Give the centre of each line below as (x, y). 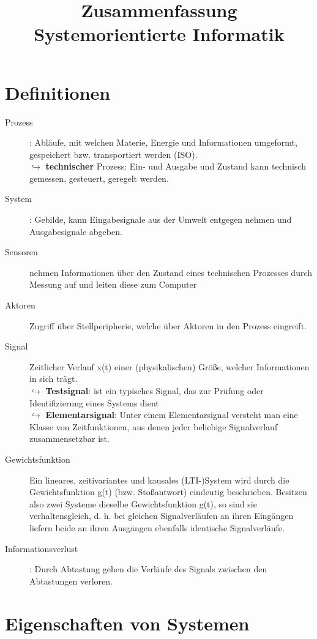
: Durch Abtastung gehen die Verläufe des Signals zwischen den (148, 569)
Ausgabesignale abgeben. (76, 231)
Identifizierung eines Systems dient (94, 402)
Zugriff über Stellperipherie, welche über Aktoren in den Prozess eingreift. (168, 325)
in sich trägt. (54, 379)
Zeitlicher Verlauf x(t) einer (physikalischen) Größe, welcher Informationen (170, 366)
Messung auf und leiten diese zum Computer (113, 284)
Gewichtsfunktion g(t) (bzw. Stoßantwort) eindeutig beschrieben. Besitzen (168, 492)
